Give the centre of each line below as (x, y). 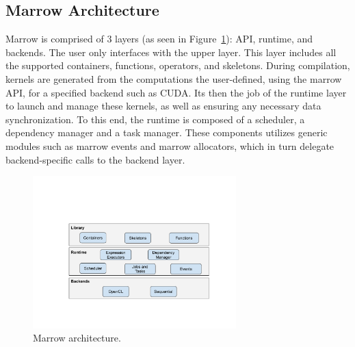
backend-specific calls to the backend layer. (95, 159)
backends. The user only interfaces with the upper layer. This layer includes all (171, 52)
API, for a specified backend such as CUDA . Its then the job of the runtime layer (176, 92)
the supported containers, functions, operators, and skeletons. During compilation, (178, 65)
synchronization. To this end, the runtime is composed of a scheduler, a (155, 119)
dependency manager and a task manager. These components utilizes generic (167, 132)
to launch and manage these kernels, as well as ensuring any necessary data (163, 106)
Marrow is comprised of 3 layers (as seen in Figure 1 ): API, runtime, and (159, 39)
